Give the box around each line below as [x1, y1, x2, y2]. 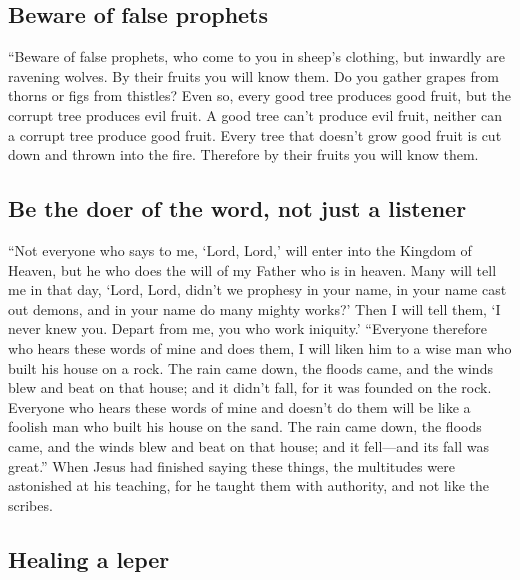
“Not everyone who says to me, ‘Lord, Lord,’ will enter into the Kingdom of [8, 239, 472, 260]
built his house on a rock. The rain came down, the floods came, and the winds [8, 357, 493, 378]
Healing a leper [8, 543, 170, 574]
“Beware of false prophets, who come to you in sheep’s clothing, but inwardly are [8, 46, 505, 67]
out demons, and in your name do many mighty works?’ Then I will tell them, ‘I [8, 298, 501, 319]
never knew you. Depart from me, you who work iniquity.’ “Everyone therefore [8, 318, 488, 339]
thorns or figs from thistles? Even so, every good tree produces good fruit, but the [8, 85, 512, 106]
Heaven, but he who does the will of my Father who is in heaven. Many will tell [8, 259, 497, 280]
